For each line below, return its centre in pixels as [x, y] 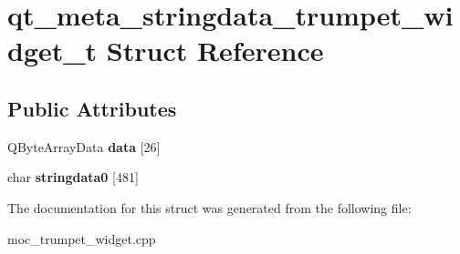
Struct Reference [215, 51]
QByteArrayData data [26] [84, 146]
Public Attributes [92, 108]
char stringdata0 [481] [73, 177]
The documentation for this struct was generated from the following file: [209, 207]
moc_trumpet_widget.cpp [82, 238]
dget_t [52, 51]
